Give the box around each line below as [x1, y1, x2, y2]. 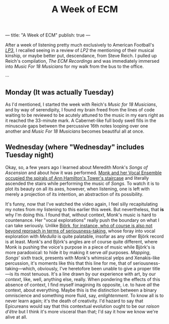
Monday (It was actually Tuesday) [5, 88, 114, 97]
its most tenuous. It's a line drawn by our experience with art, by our [14, 271, 156, 277]
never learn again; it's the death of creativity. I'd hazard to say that [5, 298, 143, 304]
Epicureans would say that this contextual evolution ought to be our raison [5, 303, 160, 309]
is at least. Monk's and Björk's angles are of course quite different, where [5, 238, 158, 245]
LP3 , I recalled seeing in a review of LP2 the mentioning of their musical [5, 47, 154, 54]
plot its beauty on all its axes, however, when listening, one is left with [5, 186, 150, 192]
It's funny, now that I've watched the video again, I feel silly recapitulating [5, 201, 158, 207]
